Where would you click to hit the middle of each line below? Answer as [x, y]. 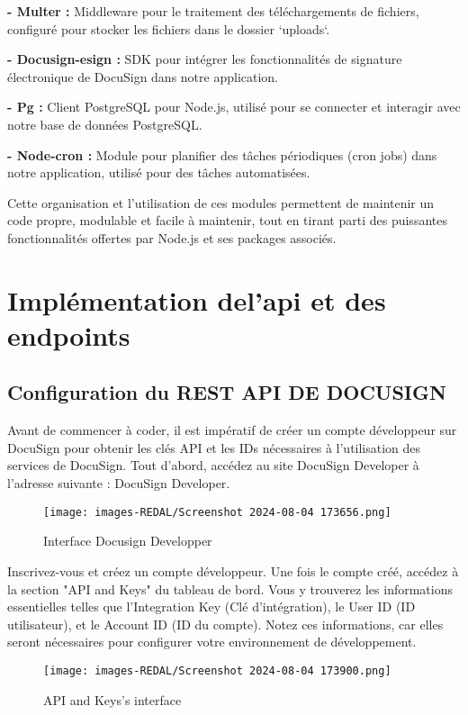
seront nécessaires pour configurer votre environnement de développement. [212, 642]
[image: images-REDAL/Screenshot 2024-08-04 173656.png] [217, 512]
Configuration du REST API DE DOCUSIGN [227, 392]
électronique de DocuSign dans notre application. [143, 76]
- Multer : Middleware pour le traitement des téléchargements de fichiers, [213, 11]
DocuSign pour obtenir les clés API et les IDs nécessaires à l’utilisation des [214, 447]
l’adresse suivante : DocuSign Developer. [119, 483]
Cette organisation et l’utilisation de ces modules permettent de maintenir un [221, 202]
